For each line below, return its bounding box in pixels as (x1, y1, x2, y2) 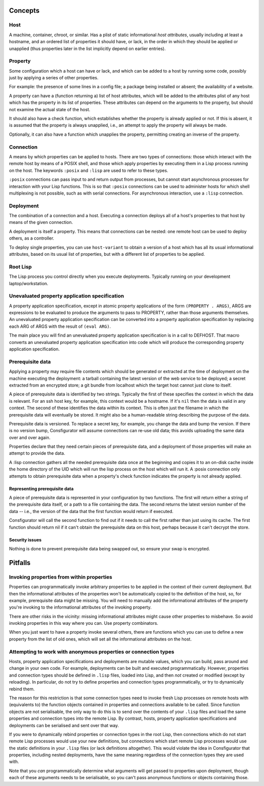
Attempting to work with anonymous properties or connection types (9, 648, 175, 655)
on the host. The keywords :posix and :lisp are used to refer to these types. (9, 167, 169, 173)
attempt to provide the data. (9, 450, 66, 456)
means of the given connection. (9, 220, 73, 225)
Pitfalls (9, 559, 31, 567)
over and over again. (9, 434, 51, 441)
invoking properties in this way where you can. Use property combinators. (9, 620, 158, 626)
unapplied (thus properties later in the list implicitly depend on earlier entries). (9, 46, 166, 51)
